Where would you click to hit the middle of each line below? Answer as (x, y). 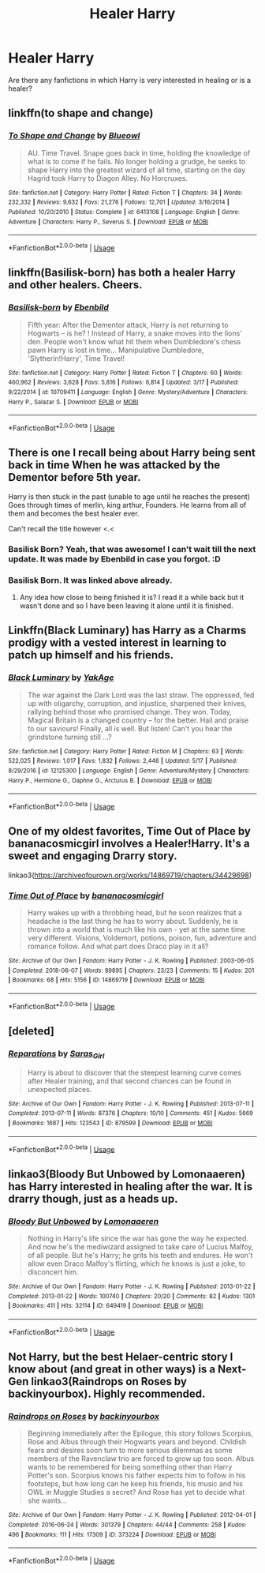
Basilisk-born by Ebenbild (58, 307)
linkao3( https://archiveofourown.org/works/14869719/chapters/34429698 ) (130, 875)
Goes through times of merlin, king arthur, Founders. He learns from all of (127, 505)
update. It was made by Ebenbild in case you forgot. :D (114, 559)
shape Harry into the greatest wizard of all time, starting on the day (136, 170)
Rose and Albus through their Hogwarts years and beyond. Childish (137, 1442)
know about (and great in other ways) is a (112, 1369)
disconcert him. (53, 1271)
